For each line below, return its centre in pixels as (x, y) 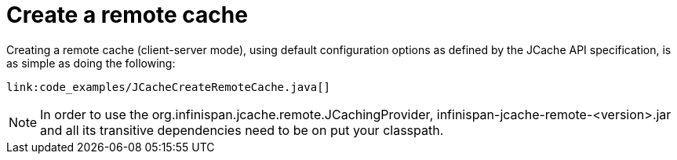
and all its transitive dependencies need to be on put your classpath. (242, 130)
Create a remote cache (127, 15)
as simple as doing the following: (91, 63)
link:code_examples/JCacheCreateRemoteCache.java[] (169, 87)
